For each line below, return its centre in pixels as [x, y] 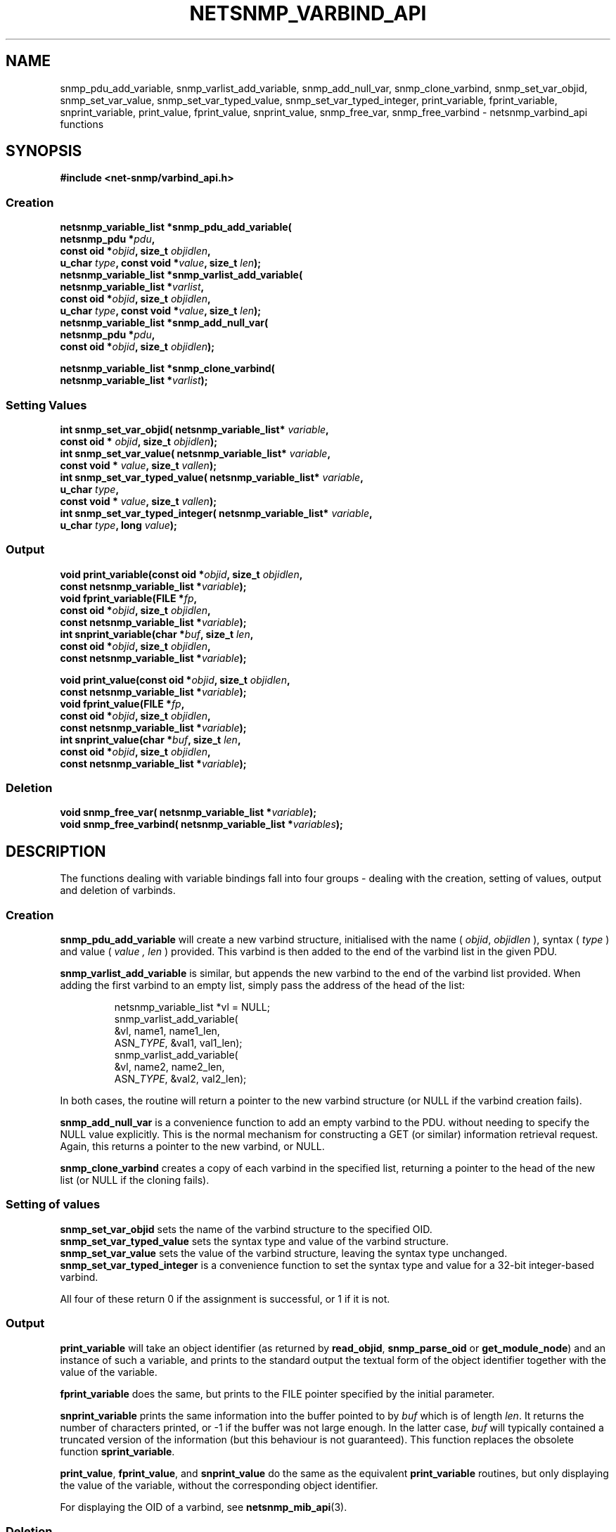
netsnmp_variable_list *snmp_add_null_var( [164, 323]
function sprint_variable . [117, 1451]
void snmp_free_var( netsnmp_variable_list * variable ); [188, 812]
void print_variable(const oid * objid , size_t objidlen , [181, 574]
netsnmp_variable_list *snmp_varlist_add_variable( [181, 275]
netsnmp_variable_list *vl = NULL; [192, 1007]
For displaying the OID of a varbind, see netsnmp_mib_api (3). [204, 1507]
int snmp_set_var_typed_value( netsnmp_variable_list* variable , [212, 477]
